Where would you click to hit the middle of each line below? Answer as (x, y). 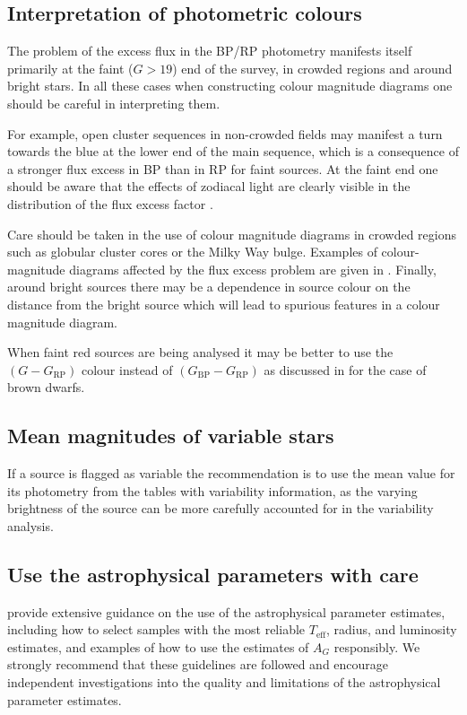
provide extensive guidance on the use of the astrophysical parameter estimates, (226, 611)
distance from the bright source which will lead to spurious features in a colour (224, 304)
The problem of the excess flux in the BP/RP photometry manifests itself (210, 51)
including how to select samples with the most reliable (156, 629)
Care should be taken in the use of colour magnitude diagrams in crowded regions (232, 234)
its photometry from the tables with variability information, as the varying (212, 490)
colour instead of (127, 369)
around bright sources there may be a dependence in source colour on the (209, 287)
